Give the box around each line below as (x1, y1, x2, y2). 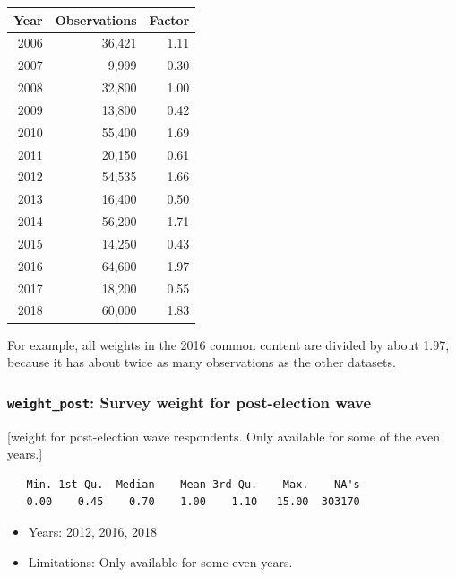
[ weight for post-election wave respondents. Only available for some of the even (7, 426, 441, 445)
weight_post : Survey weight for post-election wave (7, 390, 372, 413)
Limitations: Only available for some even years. (28, 552, 293, 571)
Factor (149, 10, 190, 29)
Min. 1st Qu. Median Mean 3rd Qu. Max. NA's (26, 477, 360, 491)
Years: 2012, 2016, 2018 (28, 521, 158, 540)
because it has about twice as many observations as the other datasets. (7, 353, 396, 372)
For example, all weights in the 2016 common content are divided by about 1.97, (7, 335, 450, 354)
